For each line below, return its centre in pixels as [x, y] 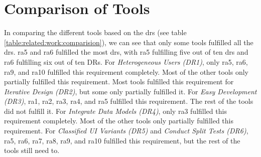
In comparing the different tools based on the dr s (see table [95, 32]
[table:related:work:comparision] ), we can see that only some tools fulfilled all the [129, 42]
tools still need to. [32, 150]
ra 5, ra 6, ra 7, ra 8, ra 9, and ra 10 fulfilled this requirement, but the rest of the [122, 140]
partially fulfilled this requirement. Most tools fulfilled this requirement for [119, 82]
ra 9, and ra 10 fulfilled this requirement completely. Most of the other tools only [126, 71]
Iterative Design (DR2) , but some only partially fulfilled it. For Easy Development [130, 91]
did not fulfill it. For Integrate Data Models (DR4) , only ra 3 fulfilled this [115, 111]
